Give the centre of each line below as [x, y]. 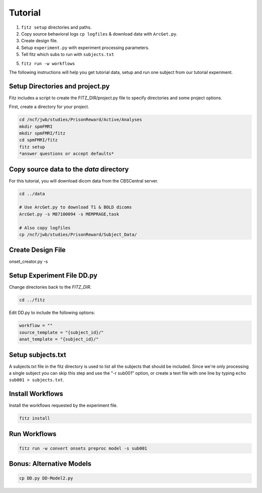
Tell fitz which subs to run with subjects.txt [67, 55]
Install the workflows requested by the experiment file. [64, 405]
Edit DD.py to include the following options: [52, 313]
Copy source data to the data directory [69, 169]
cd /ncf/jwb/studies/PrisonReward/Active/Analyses [81, 120]
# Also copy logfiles [45, 228]
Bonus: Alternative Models [50, 464]
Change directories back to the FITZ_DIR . [50, 287]
